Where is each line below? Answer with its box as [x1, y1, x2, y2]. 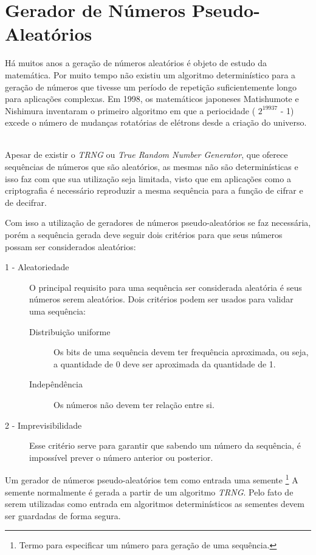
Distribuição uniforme [29, 325, 111, 338]
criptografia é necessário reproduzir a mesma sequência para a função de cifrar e [5, 184, 303, 197]
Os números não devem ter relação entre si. [53, 398, 215, 410]
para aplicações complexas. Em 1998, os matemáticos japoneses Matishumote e [5, 92, 299, 105]
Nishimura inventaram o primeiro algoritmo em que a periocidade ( [5, 104, 256, 117]
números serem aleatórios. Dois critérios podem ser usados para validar [29, 293, 294, 305]
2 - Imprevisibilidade [5, 418, 82, 431]
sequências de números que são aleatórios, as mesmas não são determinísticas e [5, 160, 298, 173]
